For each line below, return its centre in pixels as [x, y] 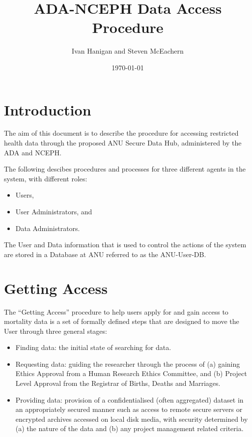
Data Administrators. [48, 228]
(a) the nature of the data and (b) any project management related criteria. [129, 428]
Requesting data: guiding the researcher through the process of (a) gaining [128, 364]
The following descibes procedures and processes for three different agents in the [125, 169]
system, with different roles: [46, 178]
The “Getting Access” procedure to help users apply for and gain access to [116, 311]
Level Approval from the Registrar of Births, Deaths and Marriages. [118, 383]
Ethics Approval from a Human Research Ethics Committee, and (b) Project [131, 373]
